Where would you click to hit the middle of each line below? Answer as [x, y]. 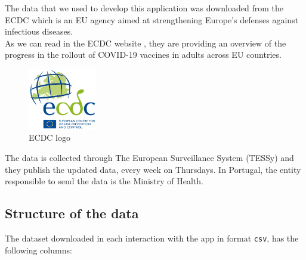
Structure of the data [72, 213]
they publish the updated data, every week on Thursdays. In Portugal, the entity [153, 169]
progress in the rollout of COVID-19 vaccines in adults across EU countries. [143, 55]
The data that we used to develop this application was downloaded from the [144, 8]
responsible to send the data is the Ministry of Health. [104, 181]
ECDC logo [50, 137]
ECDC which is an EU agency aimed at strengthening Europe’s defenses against [152, 19]
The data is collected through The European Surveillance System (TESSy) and [149, 157]
